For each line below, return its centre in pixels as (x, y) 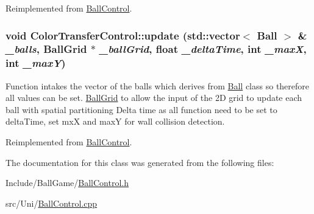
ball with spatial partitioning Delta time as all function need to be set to (141, 109)
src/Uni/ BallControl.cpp (52, 203)
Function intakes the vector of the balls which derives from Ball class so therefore (158, 85)
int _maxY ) (36, 63)
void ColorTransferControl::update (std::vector (123, 35)
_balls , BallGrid (46, 49)
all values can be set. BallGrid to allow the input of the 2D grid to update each (154, 98)
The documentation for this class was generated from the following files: (140, 162)
